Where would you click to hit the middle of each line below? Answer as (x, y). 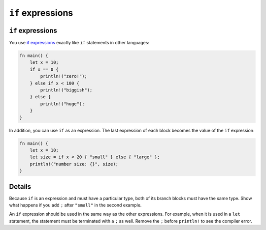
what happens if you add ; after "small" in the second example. (75, 205)
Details (20, 187)
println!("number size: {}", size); (74, 164)
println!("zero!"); (64, 76)
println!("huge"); (62, 104)
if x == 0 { (44, 69)
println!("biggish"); (66, 90)
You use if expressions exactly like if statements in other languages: (79, 43)
